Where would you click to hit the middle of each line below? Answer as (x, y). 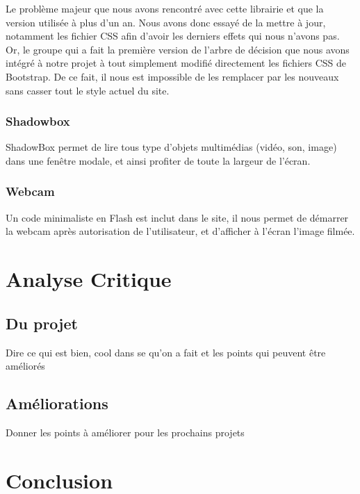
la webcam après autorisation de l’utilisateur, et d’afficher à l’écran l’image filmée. (180, 231)
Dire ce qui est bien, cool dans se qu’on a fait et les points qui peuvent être (166, 352)
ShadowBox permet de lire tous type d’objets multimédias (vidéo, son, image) (171, 147)
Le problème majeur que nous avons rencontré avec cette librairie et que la (165, 8)
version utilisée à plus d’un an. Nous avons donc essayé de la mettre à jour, (166, 22)
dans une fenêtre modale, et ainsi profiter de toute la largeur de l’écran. (158, 160)
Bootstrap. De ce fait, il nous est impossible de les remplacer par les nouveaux (172, 76)
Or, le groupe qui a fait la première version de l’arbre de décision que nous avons (178, 49)
